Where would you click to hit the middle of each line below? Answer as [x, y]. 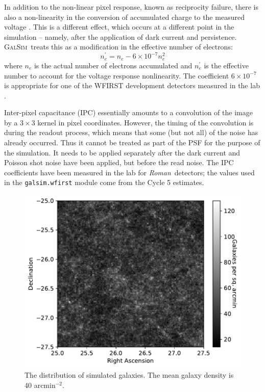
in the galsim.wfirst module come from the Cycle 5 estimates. [104, 182]
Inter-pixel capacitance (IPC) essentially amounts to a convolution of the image [128, 112]
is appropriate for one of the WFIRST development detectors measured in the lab [132, 85]
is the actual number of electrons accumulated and [113, 65]
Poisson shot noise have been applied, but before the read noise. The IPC [119, 162]
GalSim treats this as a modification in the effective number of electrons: [118, 47]
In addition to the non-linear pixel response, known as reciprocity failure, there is [131, 7]
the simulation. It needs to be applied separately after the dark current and [122, 152]
